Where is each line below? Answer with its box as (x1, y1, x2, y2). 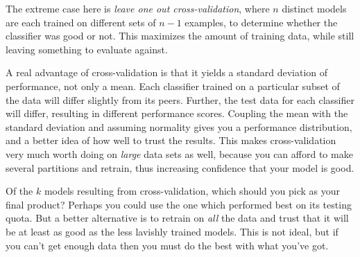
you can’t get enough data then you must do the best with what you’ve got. (6, 238, 329, 252)
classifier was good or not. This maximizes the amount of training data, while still (6, 28, 354, 43)
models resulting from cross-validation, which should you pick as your (44, 184, 340, 198)
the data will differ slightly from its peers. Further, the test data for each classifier (6, 92, 354, 107)
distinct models (282, 1, 347, 15)
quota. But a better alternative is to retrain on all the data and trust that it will (6, 211, 349, 225)
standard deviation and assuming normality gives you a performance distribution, (6, 119, 352, 134)
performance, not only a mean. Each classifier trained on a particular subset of (6, 78, 340, 93)
